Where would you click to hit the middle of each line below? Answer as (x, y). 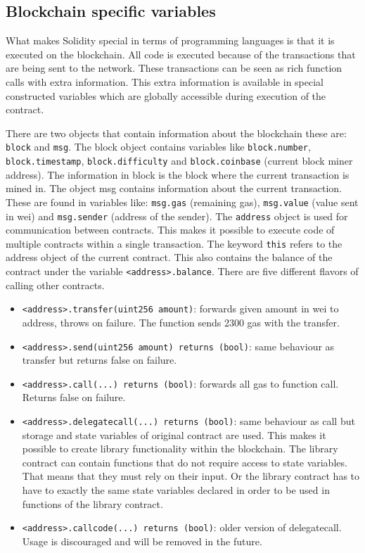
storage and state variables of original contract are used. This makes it (174, 434)
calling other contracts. (55, 285)
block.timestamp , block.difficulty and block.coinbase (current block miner (179, 161)
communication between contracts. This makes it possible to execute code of (170, 230)
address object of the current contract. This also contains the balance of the (169, 257)
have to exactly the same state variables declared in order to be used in (176, 490)
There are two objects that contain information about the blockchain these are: (176, 133)
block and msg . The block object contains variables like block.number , (158, 147)
